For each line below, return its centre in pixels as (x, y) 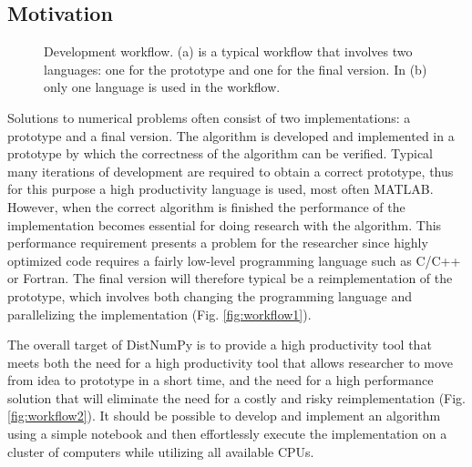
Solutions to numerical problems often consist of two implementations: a (209, 117)
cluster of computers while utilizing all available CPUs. (161, 451)
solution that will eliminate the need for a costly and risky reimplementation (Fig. (237, 397)
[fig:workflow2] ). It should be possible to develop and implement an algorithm (224, 416)
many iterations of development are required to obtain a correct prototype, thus (231, 171)
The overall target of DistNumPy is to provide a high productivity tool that (220, 345)
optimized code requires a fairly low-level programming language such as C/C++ (234, 260)
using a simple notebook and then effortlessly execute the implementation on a (227, 434)
